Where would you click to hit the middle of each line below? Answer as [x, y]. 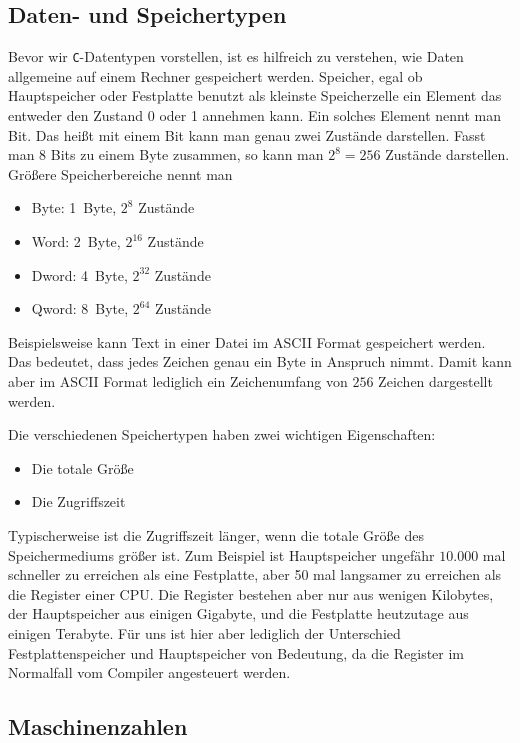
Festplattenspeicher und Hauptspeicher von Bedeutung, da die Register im [236, 652]
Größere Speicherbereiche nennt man [120, 173]
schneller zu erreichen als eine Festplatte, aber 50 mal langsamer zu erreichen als [255, 574]
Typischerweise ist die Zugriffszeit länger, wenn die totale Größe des [216, 534]
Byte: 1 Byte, [74, 207]
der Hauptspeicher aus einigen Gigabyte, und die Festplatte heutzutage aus [238, 613]
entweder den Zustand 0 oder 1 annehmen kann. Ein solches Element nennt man [255, 115]
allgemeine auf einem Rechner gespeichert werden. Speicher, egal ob [215, 75]
